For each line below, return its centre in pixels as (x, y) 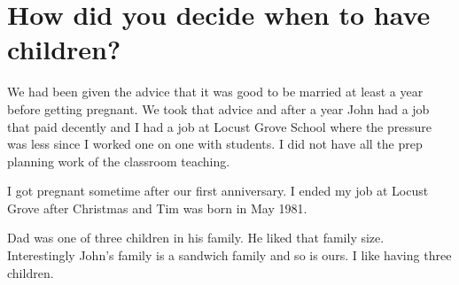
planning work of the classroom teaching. (119, 161)
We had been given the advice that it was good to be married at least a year (215, 92)
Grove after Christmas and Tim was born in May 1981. (157, 208)
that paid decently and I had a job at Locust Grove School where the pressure (220, 126)
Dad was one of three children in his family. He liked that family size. (196, 238)
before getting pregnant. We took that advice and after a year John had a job (218, 108)
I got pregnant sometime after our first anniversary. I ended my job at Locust (218, 191)
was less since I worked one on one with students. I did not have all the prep (215, 144)
